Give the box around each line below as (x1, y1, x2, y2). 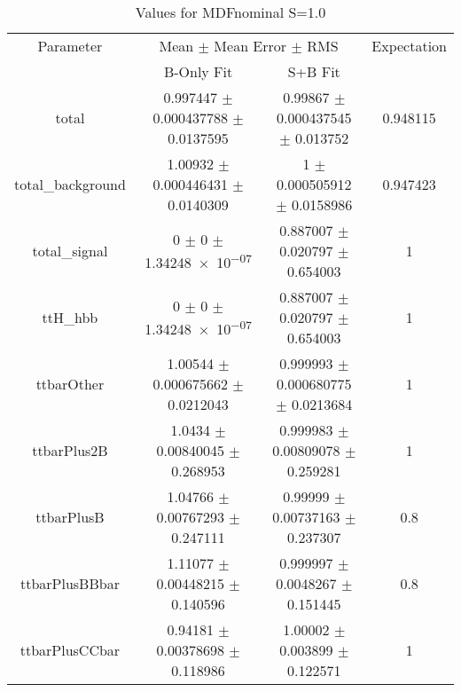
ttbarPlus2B (32, 440, 108, 460)
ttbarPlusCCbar (20, 640, 121, 660)
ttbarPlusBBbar (20, 573, 120, 594)
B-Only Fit (163, 61, 233, 82)
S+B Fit (287, 61, 340, 82)
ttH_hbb (42, 307, 98, 327)
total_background (14, 174, 126, 194)
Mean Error (214, 35, 287, 56)
